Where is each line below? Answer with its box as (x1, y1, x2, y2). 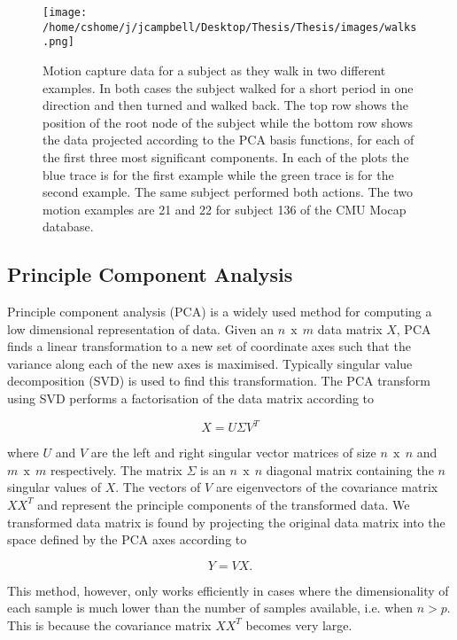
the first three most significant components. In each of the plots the (43, 147, 409, 166)
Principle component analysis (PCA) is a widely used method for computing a (7, 302, 432, 321)
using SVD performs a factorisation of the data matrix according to (7, 389, 375, 408)
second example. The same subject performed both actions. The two (43, 183, 414, 201)
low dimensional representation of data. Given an (7, 319, 274, 338)
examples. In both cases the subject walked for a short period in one (43, 78, 414, 97)
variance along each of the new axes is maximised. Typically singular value (7, 354, 413, 372)
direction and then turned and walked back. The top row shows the (43, 96, 408, 114)
